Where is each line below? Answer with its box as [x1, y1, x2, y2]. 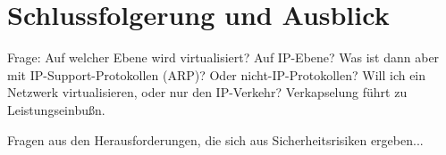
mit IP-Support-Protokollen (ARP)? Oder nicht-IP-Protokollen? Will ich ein [7, 65, 426, 84]
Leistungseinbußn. [7, 100, 105, 118]
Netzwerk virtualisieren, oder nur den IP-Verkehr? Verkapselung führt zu [7, 83, 408, 102]
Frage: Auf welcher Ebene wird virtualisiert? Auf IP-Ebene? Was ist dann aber [7, 48, 440, 67]
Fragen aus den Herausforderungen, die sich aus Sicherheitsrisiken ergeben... [7, 130, 424, 149]
